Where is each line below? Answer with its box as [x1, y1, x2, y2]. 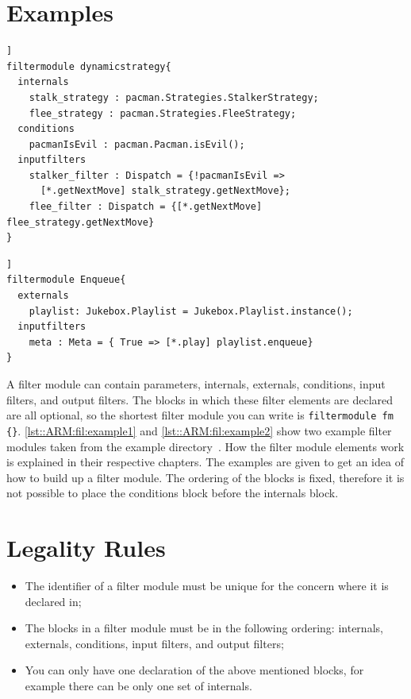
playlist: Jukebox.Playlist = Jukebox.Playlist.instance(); [29, 305, 353, 317]
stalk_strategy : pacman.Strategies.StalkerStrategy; [29, 91, 319, 103]
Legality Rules [6, 531, 166, 564]
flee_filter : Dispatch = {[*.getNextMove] [29, 201, 263, 213]
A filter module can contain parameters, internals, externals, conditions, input [6, 376, 386, 392]
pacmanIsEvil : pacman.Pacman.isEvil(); [29, 138, 245, 150]
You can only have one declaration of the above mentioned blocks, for [25, 662, 364, 678]
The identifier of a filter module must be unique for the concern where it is [25, 577, 389, 593]
